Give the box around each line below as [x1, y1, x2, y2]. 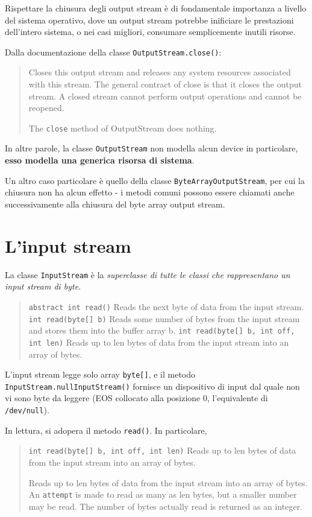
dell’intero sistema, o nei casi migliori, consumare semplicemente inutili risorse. [5, 25, 296, 38]
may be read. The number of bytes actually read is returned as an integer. [28, 500, 303, 512]
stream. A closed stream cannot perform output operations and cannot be [28, 89, 302, 102]
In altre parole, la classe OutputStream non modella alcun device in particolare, [5, 142, 298, 154]
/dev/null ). [5, 404, 49, 416]
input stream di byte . [5, 280, 81, 293]
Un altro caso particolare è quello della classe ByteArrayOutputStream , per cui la [5, 174, 305, 186]
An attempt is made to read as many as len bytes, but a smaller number [28, 488, 297, 501]
